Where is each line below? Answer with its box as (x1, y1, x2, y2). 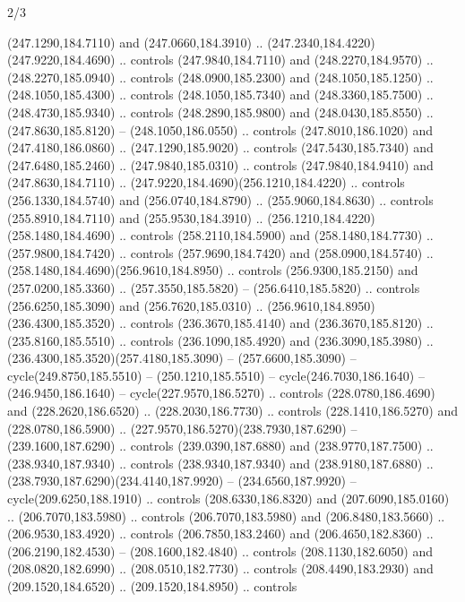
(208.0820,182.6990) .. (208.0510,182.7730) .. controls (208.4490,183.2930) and (7, 559, 434, 578)
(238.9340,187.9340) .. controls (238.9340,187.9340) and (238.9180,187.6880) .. (7, 453, 434, 472)
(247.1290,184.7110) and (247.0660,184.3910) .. (7, 32, 263, 51)
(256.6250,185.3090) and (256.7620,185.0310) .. (7, 296, 263, 314)
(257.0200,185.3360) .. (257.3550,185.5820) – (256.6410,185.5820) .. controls (7, 278, 420, 297)
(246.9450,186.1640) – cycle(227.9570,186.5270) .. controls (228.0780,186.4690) (7, 383, 435, 402)
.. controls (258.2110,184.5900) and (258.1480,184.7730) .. (119, 226, 434, 245)
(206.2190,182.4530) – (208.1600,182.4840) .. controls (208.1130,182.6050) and (7, 541, 433, 560)
